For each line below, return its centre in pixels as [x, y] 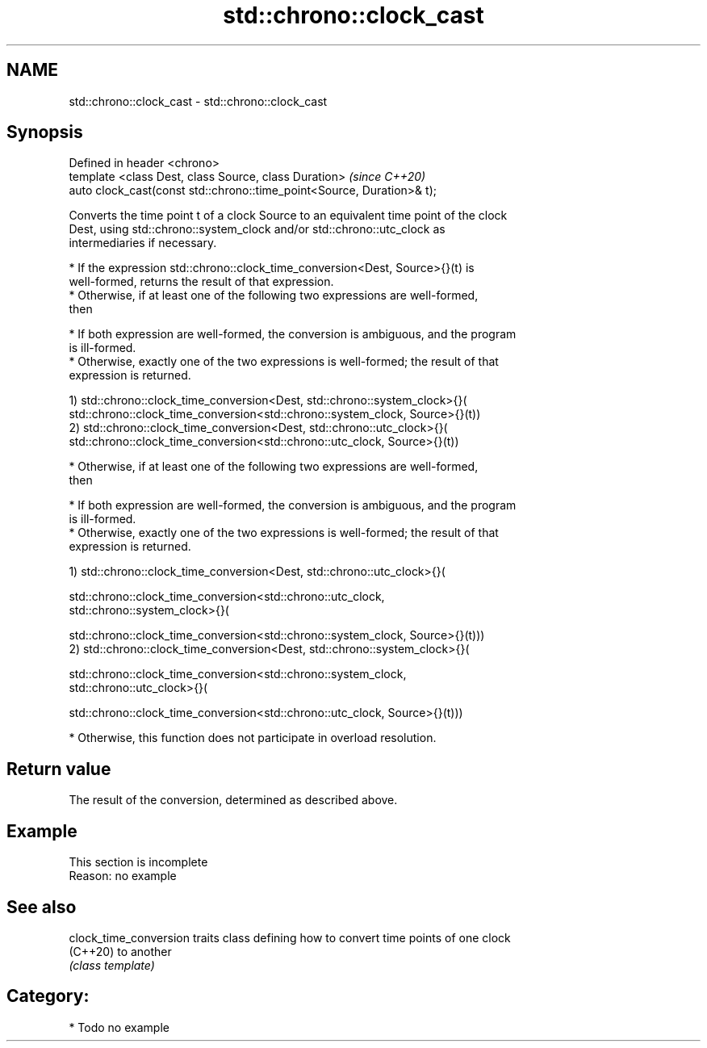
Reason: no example [123, 876]
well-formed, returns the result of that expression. [201, 282]
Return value [59, 769]
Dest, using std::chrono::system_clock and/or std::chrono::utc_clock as [257, 229]
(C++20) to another [120, 951]
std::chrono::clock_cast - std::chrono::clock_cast [198, 101]
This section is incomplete [138, 862]
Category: [48, 996]
